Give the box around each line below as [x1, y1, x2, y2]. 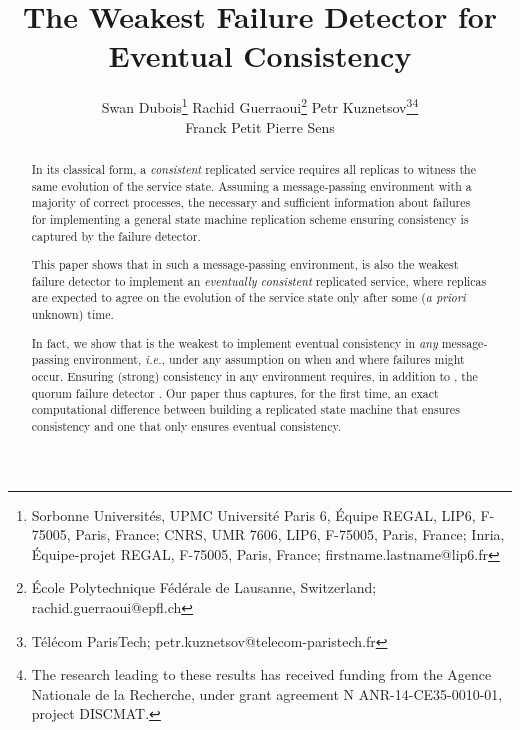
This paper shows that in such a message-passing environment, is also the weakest [31, 256, 459, 273]
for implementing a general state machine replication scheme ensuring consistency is [31, 210, 469, 227]
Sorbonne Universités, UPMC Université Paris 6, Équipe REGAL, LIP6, [31, 504, 476, 525]
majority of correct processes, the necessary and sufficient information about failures [31, 194, 471, 211]
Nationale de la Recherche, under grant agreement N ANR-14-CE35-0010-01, [31, 683, 503, 704]
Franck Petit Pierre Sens [185, 116, 335, 137]
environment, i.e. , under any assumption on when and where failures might [73, 351, 465, 368]
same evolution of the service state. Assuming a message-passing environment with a [31, 177, 472, 194]
